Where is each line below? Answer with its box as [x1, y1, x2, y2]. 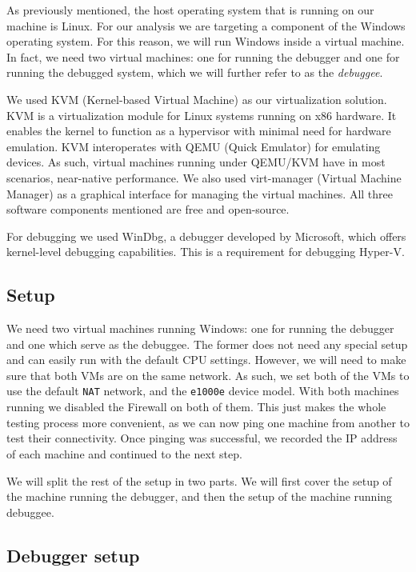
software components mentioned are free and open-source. [6, 201, 290, 218]
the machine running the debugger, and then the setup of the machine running [6, 488, 393, 505]
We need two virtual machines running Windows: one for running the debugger [6, 320, 394, 337]
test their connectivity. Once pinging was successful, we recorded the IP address [6, 430, 398, 446]
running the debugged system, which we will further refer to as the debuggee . [6, 64, 383, 81]
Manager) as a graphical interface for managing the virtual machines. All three [6, 185, 394, 202]
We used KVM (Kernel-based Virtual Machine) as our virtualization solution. [6, 90, 387, 107]
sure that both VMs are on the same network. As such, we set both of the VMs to [6, 366, 410, 383]
